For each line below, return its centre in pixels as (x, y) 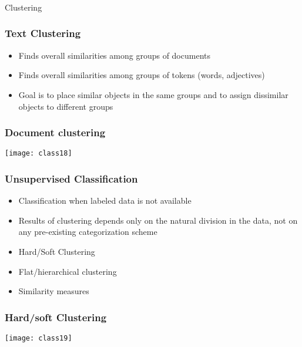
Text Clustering (43, 33)
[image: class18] (38, 154)
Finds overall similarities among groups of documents (114, 55)
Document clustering (55, 132)
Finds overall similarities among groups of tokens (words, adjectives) (142, 75)
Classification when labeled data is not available (105, 201)
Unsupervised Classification (71, 178)
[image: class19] (38, 338)
